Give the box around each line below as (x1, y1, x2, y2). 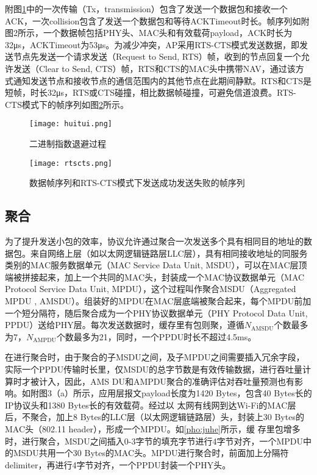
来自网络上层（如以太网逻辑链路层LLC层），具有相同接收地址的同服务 (30, 246, 308, 259)
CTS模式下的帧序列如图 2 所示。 (5, 98, 129, 110)
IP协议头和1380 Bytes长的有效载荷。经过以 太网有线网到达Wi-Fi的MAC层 (5, 398, 296, 411)
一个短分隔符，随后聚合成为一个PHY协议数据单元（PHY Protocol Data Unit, (5, 306, 308, 319)
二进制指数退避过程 (29, 137, 106, 149)
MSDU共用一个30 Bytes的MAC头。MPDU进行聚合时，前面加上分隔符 (13, 446, 289, 459)
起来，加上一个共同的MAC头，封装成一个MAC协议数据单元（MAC (38, 270, 305, 283)
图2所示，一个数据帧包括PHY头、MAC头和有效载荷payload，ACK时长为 (5, 26, 293, 39)
